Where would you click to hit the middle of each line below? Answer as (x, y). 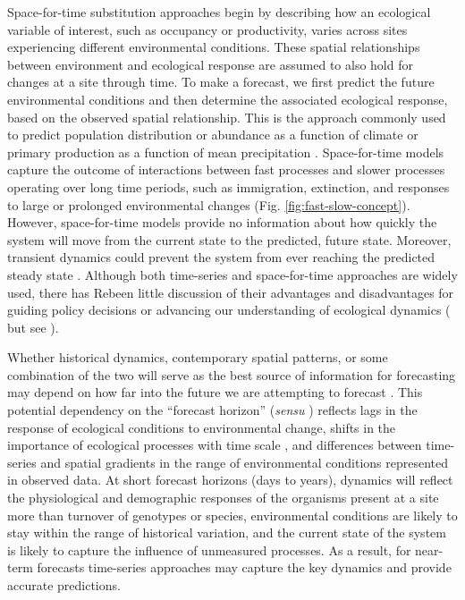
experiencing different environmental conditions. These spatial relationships (214, 47)
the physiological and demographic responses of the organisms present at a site (223, 498)
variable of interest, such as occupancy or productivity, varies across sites (207, 29)
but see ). (33, 327)
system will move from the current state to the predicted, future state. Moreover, (229, 239)
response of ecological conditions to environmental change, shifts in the (202, 427)
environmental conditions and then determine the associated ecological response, (228, 99)
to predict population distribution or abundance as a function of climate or (213, 135)
